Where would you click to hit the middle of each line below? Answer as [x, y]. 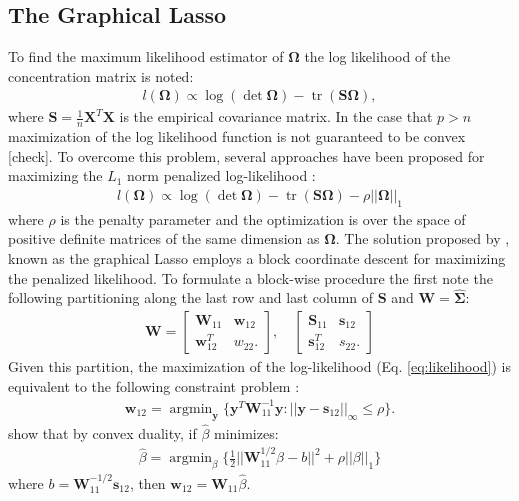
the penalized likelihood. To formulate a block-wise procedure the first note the [250, 277]
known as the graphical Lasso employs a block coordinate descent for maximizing [257, 258]
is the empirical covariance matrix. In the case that [276, 116]
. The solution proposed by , [422, 238]
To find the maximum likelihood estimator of [146, 56]
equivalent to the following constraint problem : [154, 385]
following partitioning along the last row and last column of [191, 297]
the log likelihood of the [377, 56]
